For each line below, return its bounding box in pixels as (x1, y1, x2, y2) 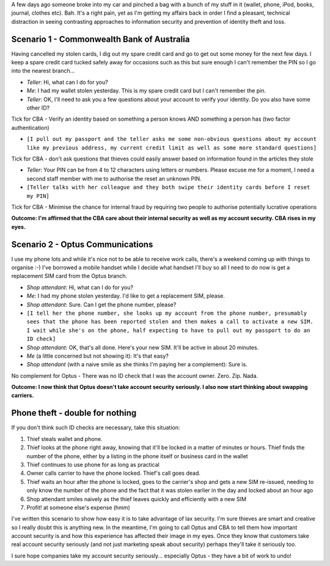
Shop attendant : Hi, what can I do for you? (26, 284, 134, 291)
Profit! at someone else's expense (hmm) (26, 504, 131, 511)
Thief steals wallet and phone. (26, 435, 103, 442)
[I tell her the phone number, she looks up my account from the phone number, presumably (26, 309, 307, 317)
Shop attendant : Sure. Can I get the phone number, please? (26, 301, 177, 308)
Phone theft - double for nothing (11, 408, 137, 418)
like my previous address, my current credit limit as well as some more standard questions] (26, 144, 317, 151)
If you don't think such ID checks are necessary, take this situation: (11, 424, 180, 431)
